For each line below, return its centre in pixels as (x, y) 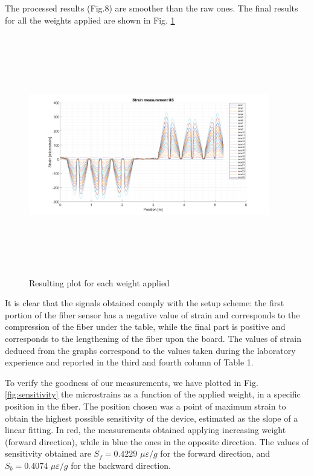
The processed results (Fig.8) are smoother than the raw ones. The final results (152, 8)
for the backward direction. (121, 465)
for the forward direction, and (215, 453)
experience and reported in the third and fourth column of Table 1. (129, 362)
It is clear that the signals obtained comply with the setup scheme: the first (145, 303)
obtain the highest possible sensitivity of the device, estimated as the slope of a (152, 418)
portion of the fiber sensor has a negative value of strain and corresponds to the (152, 314)
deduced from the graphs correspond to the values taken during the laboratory (150, 350)
